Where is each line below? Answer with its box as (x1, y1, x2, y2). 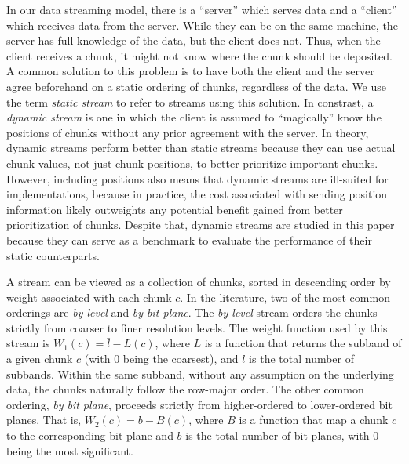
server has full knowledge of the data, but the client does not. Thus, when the (6, 32, 381, 49)
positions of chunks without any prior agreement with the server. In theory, (6, 124, 369, 140)
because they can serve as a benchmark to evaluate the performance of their (6, 231, 372, 248)
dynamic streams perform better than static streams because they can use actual (6, 140, 396, 156)
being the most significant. (6, 442, 133, 459)
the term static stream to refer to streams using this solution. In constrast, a (6, 93, 374, 110)
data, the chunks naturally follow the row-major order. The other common (6, 381, 364, 397)
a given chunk (6, 350, 73, 367)
